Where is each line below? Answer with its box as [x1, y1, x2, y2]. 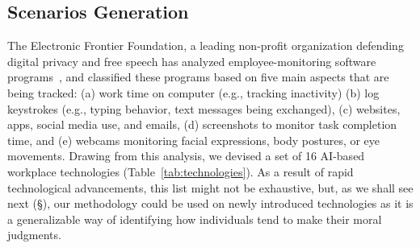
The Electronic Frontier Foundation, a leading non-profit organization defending [7, 37, 404, 54]
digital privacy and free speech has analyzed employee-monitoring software [7, 52, 376, 69]
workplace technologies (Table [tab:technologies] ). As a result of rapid [7, 163, 354, 180]
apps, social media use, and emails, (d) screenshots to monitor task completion [7, 116, 397, 133]
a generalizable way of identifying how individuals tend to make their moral [7, 210, 382, 227]
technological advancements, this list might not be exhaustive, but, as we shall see [7, 179, 414, 196]
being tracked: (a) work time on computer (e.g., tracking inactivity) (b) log [7, 84, 380, 101]
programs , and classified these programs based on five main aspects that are [7, 68, 389, 85]
